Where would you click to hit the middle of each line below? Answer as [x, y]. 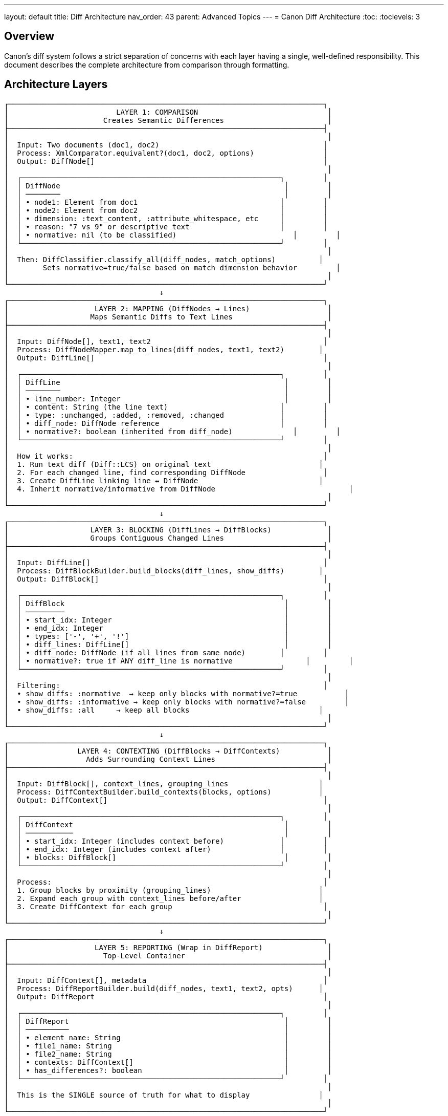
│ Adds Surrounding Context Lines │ [168, 759]
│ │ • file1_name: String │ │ [168, 1046]
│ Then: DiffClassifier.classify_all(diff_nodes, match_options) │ [164, 259]
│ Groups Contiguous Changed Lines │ [168, 538]
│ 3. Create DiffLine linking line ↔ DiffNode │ [164, 480]
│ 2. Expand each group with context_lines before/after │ [164, 898]
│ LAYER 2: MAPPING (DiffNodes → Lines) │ [168, 308]
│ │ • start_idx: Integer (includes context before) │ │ [166, 841]
